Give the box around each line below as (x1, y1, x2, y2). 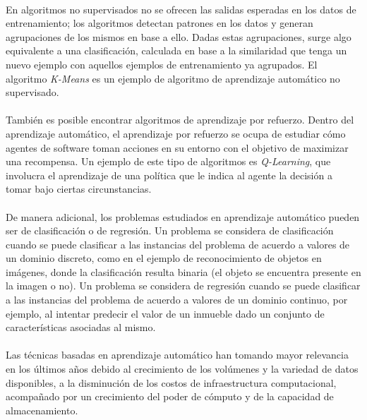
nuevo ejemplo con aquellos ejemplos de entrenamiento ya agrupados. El (6, 56, 318, 71)
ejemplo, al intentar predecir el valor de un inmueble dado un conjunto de (6, 306, 325, 320)
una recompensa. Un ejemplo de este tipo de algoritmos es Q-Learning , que (6, 154, 331, 169)
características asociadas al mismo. (6, 320, 156, 335)
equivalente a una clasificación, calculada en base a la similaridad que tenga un (6, 43, 347, 58)
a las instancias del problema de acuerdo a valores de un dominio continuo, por (6, 292, 348, 307)
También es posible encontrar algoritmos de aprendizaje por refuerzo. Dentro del (6, 112, 354, 127)
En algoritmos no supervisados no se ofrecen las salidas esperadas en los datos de (6, 1, 356, 16)
